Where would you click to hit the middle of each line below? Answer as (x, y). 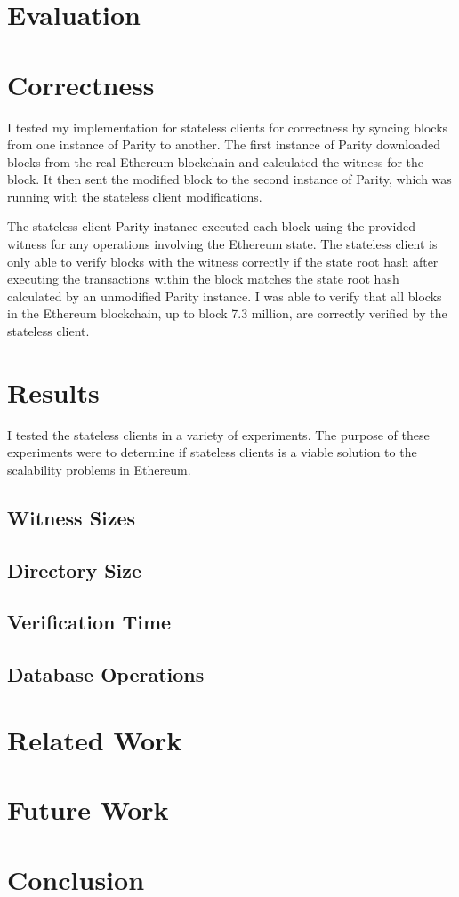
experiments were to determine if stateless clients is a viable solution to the (212, 452)
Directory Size (75, 569)
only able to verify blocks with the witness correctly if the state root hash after (223, 261)
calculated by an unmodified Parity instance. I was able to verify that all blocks (225, 296)
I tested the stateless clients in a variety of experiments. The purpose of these (218, 434)
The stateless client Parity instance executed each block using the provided (212, 226)
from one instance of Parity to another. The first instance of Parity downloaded (224, 144)
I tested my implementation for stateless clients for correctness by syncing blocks (228, 127)
